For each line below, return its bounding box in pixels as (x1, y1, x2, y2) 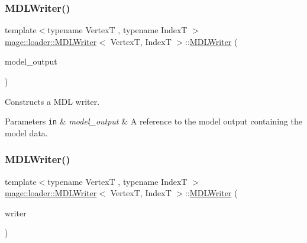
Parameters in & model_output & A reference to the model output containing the (5, 115, 302, 127)
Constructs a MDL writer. (5, 95, 100, 107)
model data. (5, 126, 48, 139)
